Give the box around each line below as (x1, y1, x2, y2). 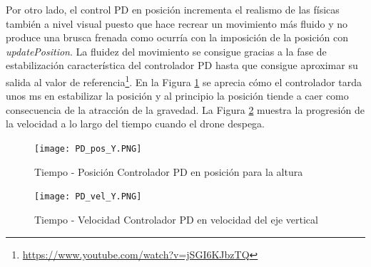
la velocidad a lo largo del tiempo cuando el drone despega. (6, 116, 265, 131)
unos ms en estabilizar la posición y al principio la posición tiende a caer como (6, 88, 349, 103)
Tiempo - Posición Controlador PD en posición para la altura (34, 164, 303, 179)
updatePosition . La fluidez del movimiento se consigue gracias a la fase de (6, 43, 327, 58)
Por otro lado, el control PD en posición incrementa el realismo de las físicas (6, 2, 340, 16)
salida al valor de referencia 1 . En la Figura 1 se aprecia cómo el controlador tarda (6, 72, 362, 89)
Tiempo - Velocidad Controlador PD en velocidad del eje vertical (34, 211, 318, 226)
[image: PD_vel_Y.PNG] (34, 192, 142, 202)
